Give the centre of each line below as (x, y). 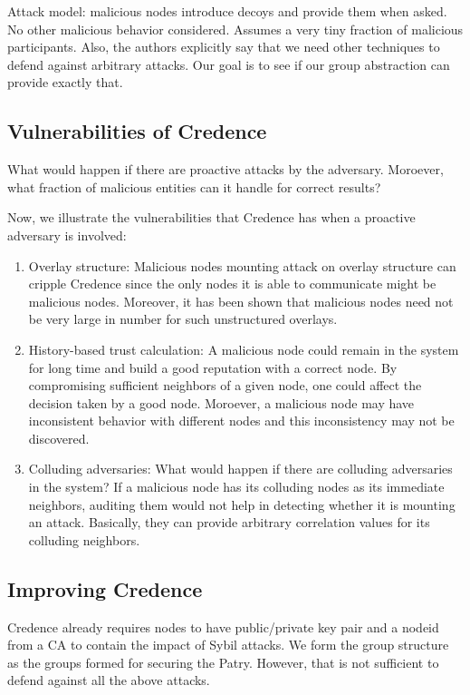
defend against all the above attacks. (109, 680)
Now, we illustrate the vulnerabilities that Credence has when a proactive (211, 217)
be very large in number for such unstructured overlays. (183, 319)
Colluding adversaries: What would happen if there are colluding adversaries (240, 469)
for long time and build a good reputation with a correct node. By (213, 367)
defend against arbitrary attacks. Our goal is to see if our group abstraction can (229, 64)
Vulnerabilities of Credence (137, 131)
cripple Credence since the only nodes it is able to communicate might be (232, 284)
